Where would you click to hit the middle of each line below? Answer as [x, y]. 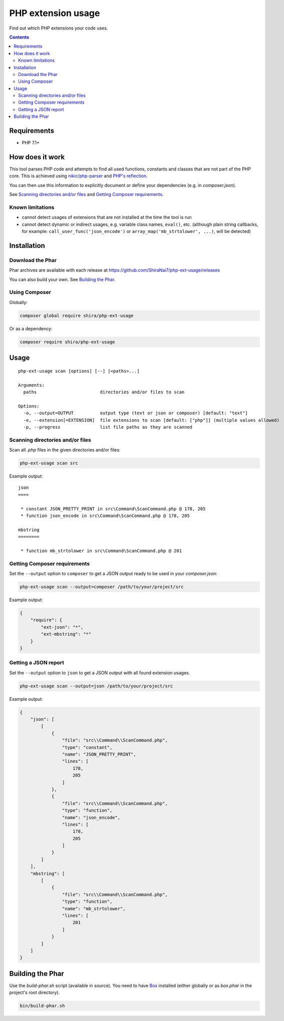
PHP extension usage [55, 13]
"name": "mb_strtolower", [94, 909]
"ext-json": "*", [62, 627]
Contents [19, 37]
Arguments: [32, 385]
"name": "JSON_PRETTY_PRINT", [99, 754]
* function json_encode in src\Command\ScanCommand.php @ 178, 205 [105, 516]
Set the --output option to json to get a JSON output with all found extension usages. [100, 673]
